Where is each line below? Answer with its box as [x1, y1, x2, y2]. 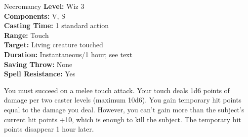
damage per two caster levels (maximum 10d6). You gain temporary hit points [4, 95, 242, 105]
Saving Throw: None [4, 59, 73, 69]
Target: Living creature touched [4, 39, 103, 50]
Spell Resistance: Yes [4, 68, 76, 79]
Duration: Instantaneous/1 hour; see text [4, 49, 132, 59]
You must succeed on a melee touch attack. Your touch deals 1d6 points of [4, 85, 230, 95]
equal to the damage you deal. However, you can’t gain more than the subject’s [4, 104, 245, 114]
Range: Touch [4, 30, 49, 40]
